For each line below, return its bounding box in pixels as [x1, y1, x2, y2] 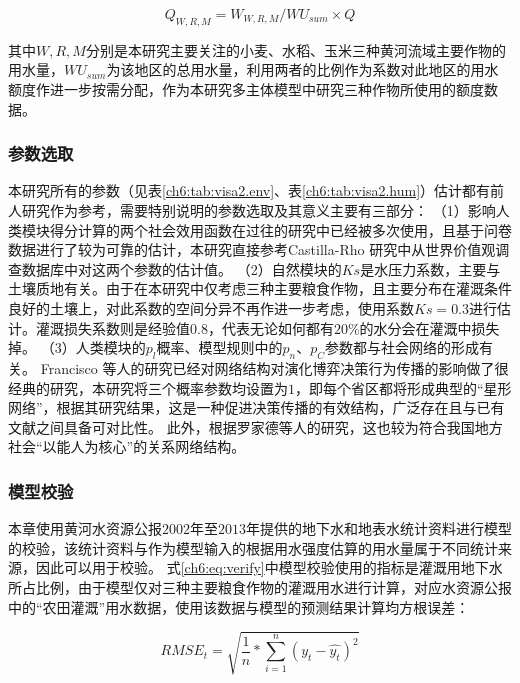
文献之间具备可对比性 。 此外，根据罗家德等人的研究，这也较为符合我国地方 [8, 416, 503, 437]
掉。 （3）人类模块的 [8, 337, 146, 358]
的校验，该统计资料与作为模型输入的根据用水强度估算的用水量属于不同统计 [8, 537, 498, 558]
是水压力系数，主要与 [360, 258, 501, 279]
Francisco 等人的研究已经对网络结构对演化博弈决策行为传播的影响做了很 [40, 357, 509, 378]
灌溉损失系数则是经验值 [35, 317, 190, 338]
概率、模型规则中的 [156, 337, 283, 358]
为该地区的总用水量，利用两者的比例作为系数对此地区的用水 [106, 59, 499, 80]
